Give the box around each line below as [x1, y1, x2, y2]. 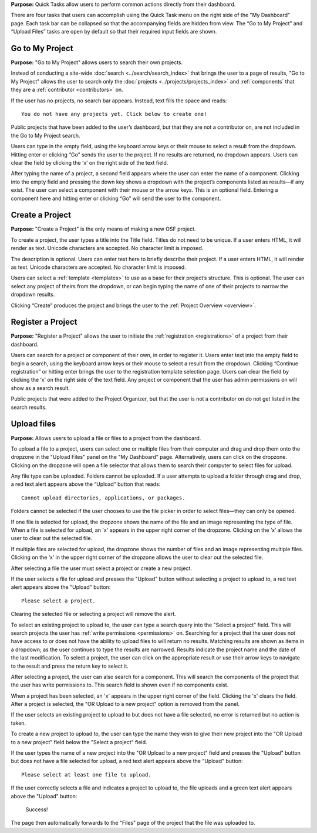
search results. [11, 404, 47, 411]
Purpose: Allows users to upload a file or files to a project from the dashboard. [11, 434, 201, 441]
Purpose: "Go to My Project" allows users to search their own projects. [11, 59, 183, 66]
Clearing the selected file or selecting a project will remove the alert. [11, 611, 176, 618]
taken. [11, 719, 26, 727]
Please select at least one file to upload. [21, 771, 152, 778]
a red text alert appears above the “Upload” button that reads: [11, 481, 161, 488]
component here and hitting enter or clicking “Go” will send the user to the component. [11, 195, 221, 202]
